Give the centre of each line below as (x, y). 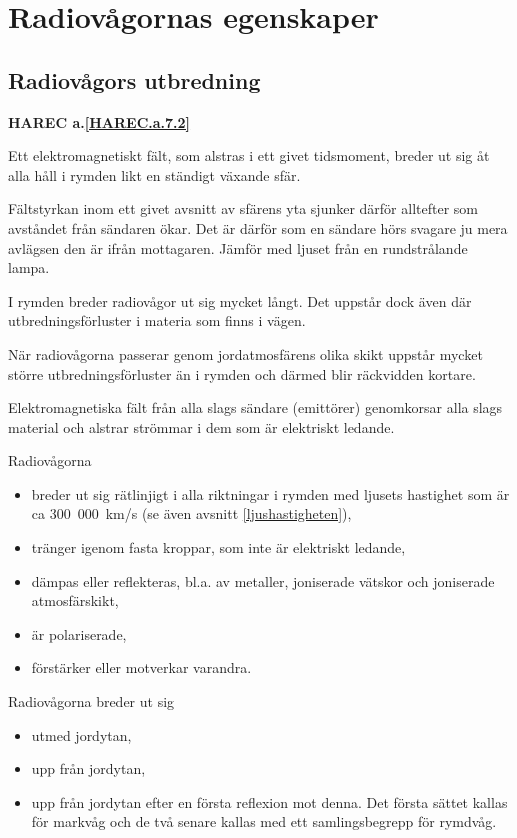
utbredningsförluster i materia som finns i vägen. (157, 320)
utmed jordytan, (81, 734)
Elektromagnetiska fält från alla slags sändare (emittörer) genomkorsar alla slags (255, 407)
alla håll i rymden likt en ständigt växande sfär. (154, 174)
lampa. (29, 267)
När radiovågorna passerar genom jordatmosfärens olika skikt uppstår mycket (245, 353)
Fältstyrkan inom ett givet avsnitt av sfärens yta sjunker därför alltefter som (243, 208)
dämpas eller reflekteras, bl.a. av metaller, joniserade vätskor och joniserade (263, 580)
